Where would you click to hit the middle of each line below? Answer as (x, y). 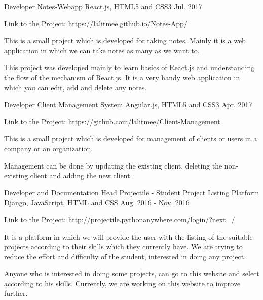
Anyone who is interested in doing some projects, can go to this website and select (132, 273)
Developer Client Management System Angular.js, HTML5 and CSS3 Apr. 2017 (128, 104)
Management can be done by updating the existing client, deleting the (113, 165)
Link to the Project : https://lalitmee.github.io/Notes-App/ (96, 23)
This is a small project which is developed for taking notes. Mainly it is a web (125, 40)
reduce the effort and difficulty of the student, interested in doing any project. (125, 256)
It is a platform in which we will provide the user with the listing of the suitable (128, 236)
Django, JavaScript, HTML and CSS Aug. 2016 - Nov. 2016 (97, 202)
